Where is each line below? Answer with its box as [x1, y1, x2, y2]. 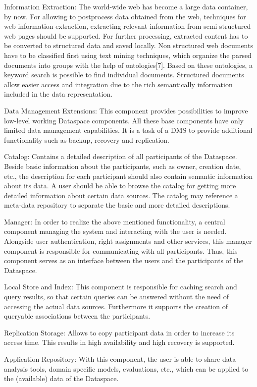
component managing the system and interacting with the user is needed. [4, 226, 227, 236]
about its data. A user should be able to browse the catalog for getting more [4, 180, 236, 191]
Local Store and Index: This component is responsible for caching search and [4, 281, 237, 292]
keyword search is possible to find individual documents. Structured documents [4, 69, 244, 80]
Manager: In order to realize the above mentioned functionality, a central [4, 216, 225, 226]
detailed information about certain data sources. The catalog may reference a [4, 190, 238, 200]
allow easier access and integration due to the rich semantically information [4, 79, 233, 89]
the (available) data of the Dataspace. [4, 373, 119, 384]
